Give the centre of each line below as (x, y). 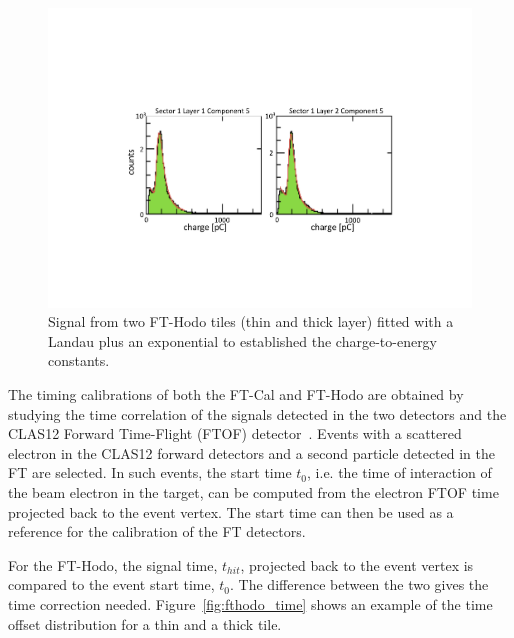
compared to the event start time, (111, 584)
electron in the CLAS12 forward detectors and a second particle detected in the (252, 452)
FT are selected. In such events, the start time (150, 472)
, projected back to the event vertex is (357, 564)
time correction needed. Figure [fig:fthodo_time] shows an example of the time (250, 603)
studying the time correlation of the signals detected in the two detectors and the (257, 413)
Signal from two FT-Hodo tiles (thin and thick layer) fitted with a (251, 321)
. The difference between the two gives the (359, 584)
